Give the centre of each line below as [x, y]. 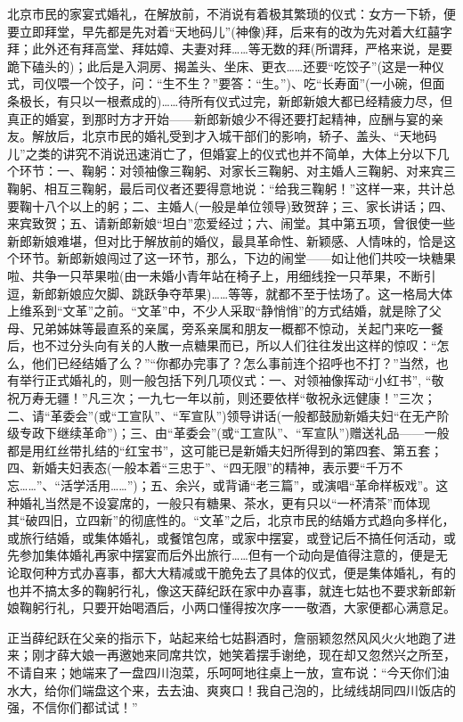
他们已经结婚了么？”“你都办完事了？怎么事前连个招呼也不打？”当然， [234, 362]
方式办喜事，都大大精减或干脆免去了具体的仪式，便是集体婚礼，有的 [256, 572]
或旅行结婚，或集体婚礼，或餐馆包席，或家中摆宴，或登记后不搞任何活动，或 [231, 537]
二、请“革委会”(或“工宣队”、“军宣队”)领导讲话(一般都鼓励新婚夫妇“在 [210, 415]
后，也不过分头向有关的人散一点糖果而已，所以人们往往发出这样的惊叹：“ [222, 345]
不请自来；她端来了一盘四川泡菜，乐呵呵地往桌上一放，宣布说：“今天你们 [222, 672]
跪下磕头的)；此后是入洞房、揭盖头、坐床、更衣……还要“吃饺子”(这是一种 [219, 66]
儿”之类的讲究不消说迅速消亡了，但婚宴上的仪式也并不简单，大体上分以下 [222, 153]
